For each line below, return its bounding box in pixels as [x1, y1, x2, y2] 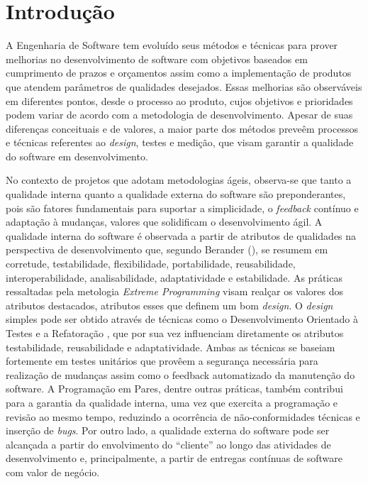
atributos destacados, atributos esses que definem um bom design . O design [6, 297, 333, 312]
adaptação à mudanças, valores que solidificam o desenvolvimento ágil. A [6, 214, 323, 229]
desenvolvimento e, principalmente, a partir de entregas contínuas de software [6, 451, 342, 466]
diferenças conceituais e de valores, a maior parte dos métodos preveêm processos [6, 121, 358, 136]
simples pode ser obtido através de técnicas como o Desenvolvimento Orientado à [6, 312, 358, 326]
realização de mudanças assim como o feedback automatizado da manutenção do [6, 367, 355, 382]
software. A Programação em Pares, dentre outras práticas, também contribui [6, 381, 343, 396]
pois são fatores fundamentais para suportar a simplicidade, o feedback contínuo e [6, 200, 359, 215]
